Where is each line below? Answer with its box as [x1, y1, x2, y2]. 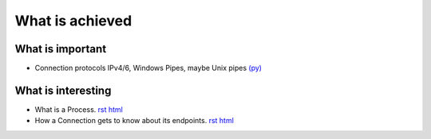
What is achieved [14, 12, 132, 29]
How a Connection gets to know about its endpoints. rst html [34, 116, 235, 125]
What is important [14, 42, 107, 56]
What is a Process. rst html [34, 104, 123, 114]
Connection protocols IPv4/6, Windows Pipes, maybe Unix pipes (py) [34, 64, 263, 73]
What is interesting [14, 83, 112, 97]
